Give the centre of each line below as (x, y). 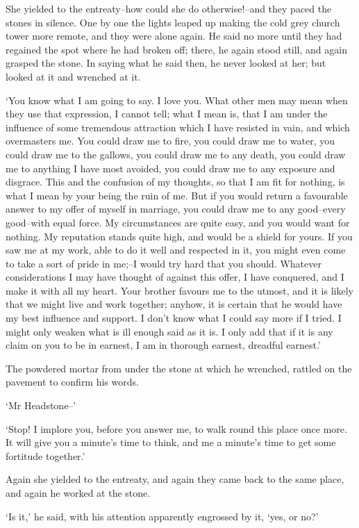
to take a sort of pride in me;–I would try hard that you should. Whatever (164, 263)
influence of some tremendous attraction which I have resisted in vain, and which (178, 127)
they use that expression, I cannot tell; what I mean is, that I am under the (167, 114)
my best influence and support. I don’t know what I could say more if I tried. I (174, 318)
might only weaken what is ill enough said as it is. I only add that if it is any (169, 331)
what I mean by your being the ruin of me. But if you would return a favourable (177, 195)
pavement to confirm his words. (72, 382)
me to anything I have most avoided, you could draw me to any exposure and (170, 168)
